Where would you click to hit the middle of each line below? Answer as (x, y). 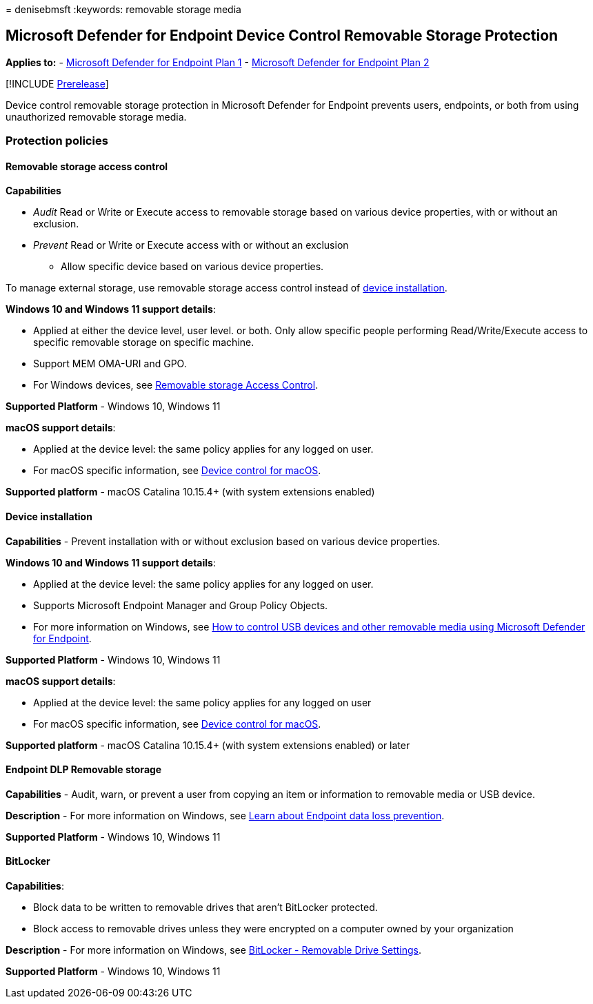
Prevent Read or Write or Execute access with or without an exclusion (191, 245)
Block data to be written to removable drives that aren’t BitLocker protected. (205, 908)
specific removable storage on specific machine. (144, 342)
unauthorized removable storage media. (96, 116)
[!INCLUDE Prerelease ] (57, 83)
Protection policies (57, 141)
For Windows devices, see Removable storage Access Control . (176, 385)
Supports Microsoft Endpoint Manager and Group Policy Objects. (181, 605)
